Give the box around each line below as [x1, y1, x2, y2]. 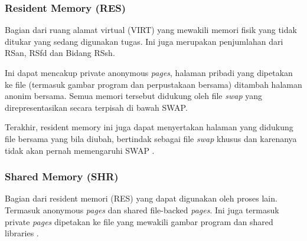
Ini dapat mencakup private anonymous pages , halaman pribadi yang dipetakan [5, 67, 293, 78]
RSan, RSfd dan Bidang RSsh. [5, 47, 115, 59]
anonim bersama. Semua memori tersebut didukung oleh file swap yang [5, 90, 263, 102]
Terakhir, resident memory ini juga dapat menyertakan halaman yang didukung [5, 121, 293, 133]
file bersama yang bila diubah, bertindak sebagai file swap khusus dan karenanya [5, 132, 297, 144]
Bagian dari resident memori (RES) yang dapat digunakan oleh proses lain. [5, 192, 277, 204]
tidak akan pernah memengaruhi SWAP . [5, 144, 155, 156]
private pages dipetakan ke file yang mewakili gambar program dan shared [5, 215, 273, 227]
